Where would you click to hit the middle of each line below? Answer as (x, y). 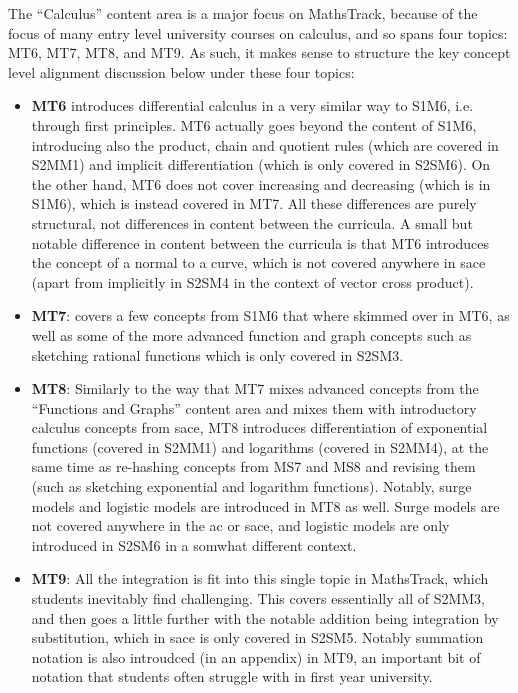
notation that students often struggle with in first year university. (232, 676)
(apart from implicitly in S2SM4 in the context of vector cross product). (252, 281)
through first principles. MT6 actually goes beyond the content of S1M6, (254, 124)
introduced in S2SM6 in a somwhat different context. (194, 544)
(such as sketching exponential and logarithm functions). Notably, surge (251, 486)
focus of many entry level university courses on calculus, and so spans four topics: (258, 32)
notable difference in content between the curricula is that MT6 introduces (260, 242)
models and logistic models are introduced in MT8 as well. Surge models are (265, 505)
